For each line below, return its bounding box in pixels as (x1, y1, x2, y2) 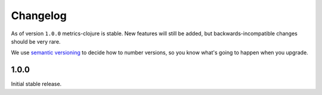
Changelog (11, 9, 67, 22)
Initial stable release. (11, 81, 62, 88)
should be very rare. (11, 38, 61, 45)
